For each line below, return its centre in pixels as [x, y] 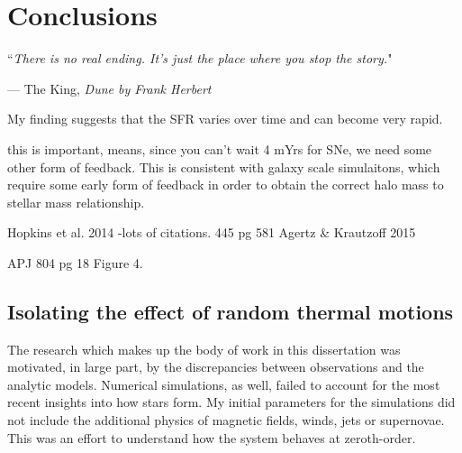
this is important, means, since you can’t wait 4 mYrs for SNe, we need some [220, 148]
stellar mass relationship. [76, 202]
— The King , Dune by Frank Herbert [109, 88]
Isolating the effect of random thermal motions [231, 311]
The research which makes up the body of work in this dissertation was [204, 349]
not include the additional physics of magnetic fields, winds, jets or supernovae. [226, 420]
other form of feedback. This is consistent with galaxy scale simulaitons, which [224, 166]
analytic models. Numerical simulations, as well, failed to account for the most [224, 384]
